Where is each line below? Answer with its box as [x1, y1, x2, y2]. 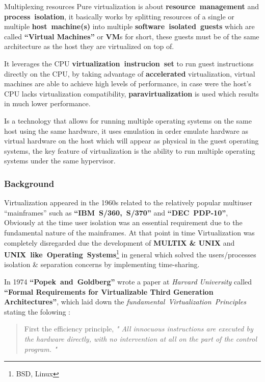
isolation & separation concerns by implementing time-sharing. [4, 259, 200, 270]
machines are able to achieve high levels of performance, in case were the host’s [4, 78, 252, 89]
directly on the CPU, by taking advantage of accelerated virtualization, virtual [4, 68, 255, 79]
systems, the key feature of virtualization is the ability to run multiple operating [4, 145, 255, 156]
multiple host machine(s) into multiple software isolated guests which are [4, 21, 255, 32]
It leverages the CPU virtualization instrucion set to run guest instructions [4, 58, 254, 68]
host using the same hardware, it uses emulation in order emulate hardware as [4, 125, 248, 136]
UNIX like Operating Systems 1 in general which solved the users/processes [4, 248, 256, 259]
